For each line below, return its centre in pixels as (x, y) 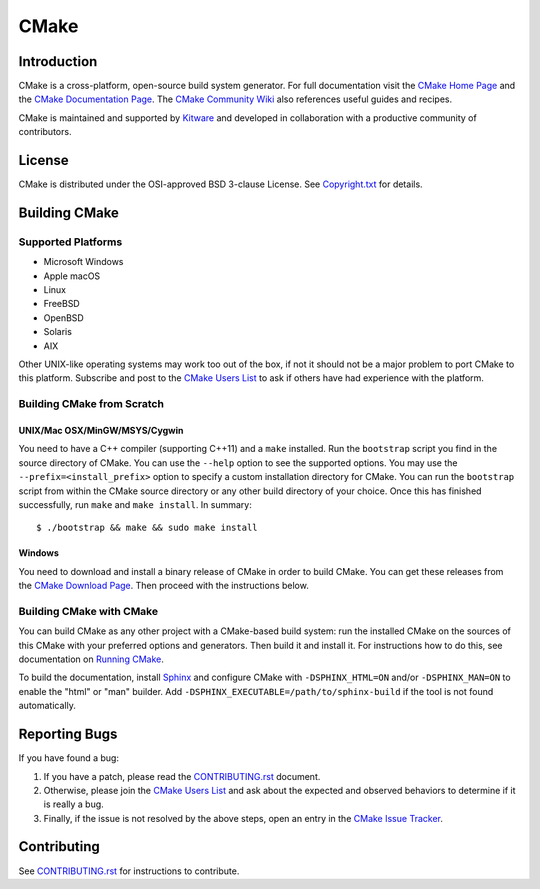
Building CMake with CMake (88, 611)
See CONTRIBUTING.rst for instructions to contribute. (129, 871)
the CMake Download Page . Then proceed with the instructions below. (163, 586)
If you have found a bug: (69, 758)
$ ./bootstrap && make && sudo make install (147, 528)
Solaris (57, 332)
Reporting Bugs (68, 734)
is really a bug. (73, 804)
